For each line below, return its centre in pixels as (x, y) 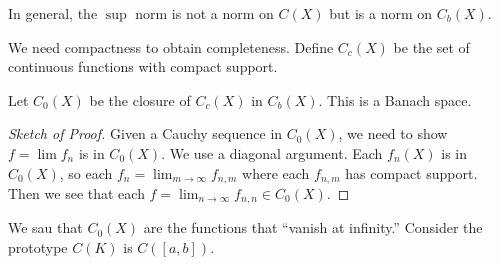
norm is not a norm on (204, 13)
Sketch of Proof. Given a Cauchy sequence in (145, 133)
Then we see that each (76, 193)
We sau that (45, 227)
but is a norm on (381, 13)
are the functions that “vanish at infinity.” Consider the (313, 227)
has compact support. (411, 172)
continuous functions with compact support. (143, 66)
